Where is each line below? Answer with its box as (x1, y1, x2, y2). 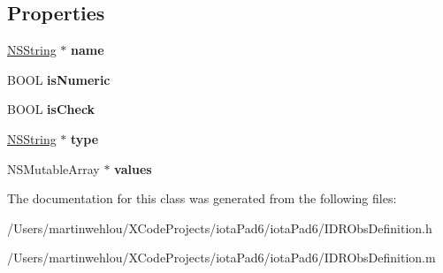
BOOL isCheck (7, 100, 95, 118)
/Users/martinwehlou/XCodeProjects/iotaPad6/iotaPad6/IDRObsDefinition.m (7, 248, 436, 267)
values (114, 159, 152, 178)
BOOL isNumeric (7, 70, 111, 88)
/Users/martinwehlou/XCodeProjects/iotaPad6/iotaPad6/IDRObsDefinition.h (7, 218, 432, 237)
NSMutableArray (7, 159, 100, 178)
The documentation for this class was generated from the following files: (7, 189, 397, 208)
